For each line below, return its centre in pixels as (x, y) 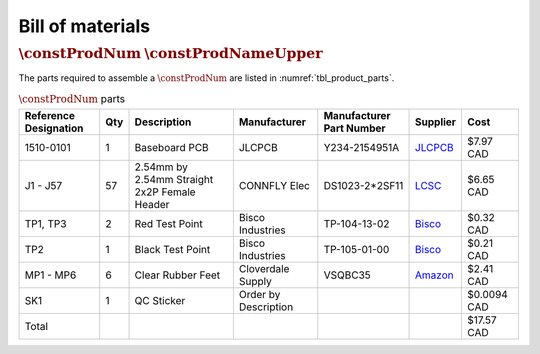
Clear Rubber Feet (177, 275)
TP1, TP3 (45, 223)
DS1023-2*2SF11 (363, 185)
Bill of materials (84, 26)
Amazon (434, 275)
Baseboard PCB (171, 147)
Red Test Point (169, 223)
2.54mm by (161, 167)
